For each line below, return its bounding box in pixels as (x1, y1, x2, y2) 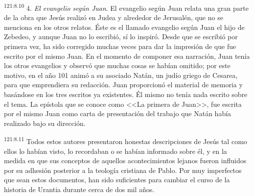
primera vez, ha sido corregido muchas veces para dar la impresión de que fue (4, 41, 236, 51)
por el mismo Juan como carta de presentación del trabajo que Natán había (4, 108, 231, 119)
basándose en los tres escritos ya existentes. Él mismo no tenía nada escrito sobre (4, 89, 248, 99)
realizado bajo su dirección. (4, 118, 86, 128)
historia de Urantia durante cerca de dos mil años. (4, 184, 155, 194)
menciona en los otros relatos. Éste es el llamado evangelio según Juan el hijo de (4, 22, 245, 32)
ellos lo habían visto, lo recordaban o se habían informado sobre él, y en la (4, 146, 227, 156)
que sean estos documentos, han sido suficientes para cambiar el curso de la (4, 174, 230, 185)
